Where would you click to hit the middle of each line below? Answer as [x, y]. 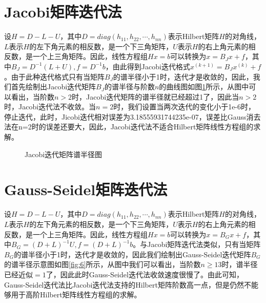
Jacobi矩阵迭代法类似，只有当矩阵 [204, 244]
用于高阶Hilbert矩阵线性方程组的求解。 [76, 295]
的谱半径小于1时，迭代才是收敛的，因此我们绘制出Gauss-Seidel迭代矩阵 [132, 254]
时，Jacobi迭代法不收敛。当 [50, 107]
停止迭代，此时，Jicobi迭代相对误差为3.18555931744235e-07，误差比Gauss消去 [132, 116]
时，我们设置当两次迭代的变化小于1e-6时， [185, 107]
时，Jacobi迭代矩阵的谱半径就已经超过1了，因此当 [156, 96]
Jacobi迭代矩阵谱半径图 [64, 154]
